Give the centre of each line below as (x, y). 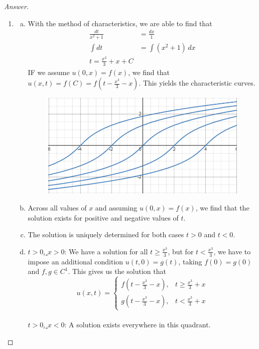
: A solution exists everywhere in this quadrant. (138, 324)
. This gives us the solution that (117, 271)
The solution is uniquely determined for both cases (106, 234)
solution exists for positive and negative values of (103, 217)
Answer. (17, 6)
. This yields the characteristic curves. (197, 83)
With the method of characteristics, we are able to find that (120, 23)
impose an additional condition (76, 261)
